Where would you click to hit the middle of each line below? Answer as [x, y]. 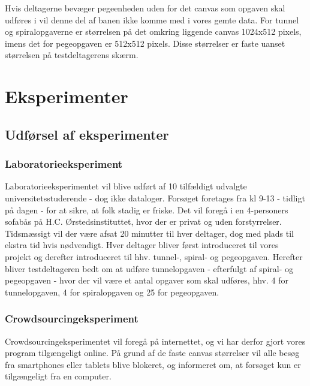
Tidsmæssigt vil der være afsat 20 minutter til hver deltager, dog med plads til [150, 233]
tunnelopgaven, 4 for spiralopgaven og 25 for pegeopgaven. [112, 292]
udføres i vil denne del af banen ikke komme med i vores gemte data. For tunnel [152, 19]
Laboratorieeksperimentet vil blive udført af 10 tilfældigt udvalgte [126, 186]
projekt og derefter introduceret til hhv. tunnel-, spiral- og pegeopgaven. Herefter [154, 256]
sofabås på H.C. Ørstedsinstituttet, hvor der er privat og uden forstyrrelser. [143, 221]
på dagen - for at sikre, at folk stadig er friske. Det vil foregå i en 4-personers [147, 209]
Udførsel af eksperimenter [87, 134]
